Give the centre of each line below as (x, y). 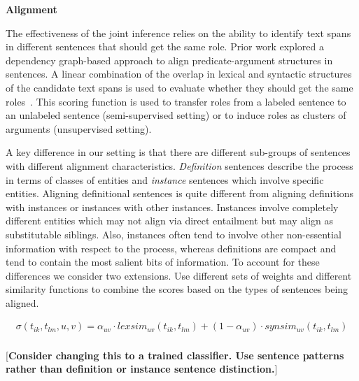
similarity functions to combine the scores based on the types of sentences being (177, 289)
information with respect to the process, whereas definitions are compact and (171, 248)
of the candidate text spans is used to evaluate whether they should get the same (179, 87)
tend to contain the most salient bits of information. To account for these (163, 262)
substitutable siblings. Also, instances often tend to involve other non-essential (174, 234)
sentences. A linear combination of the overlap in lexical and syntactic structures (179, 74)
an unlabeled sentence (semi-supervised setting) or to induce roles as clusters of (176, 115)
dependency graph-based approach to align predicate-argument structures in (169, 60)
